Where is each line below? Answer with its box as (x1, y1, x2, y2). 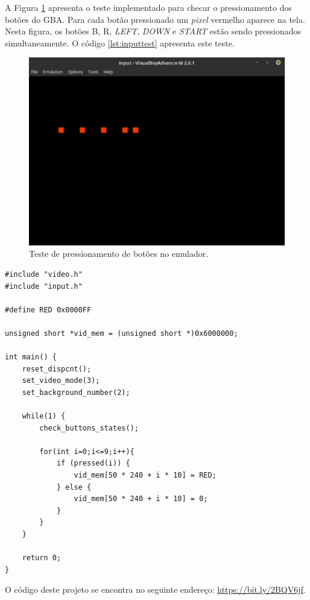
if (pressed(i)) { (56, 459, 130, 468)
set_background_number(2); (22, 388, 130, 397)
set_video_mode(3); (22, 376, 100, 385)
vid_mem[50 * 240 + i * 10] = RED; (74, 471, 217, 480)
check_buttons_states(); (39, 423, 139, 432)
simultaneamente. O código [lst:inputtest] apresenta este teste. (5, 36, 235, 49)
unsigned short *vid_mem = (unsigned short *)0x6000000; (5, 329, 238, 338)
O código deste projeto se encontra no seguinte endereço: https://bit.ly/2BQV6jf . (5, 583, 306, 596)
